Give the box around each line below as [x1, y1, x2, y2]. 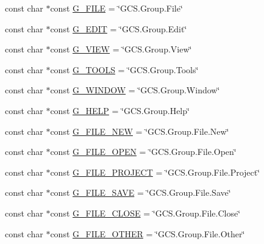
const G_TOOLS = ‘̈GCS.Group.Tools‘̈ [50, 63, 199, 76]
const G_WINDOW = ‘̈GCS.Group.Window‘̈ [50, 84, 220, 96]
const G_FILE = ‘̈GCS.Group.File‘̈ [50, 2, 183, 14]
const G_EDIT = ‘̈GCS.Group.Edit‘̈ [50, 22, 187, 35]
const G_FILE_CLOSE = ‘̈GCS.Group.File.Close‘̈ [50, 206, 241, 219]
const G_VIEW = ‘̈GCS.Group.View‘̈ [50, 43, 192, 56]
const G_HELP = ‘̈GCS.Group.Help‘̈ [50, 104, 190, 117]
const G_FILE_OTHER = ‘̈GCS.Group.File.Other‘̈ [50, 227, 245, 240]
